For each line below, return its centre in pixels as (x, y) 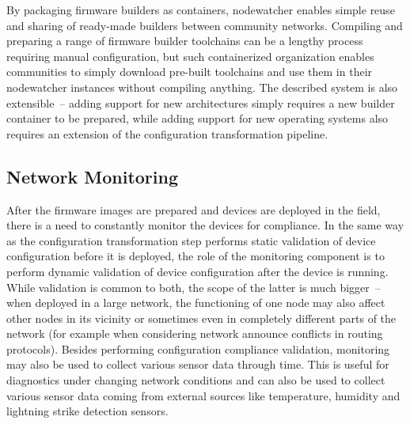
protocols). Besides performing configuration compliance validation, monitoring (198, 348)
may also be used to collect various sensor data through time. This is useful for (198, 364)
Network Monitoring (93, 176)
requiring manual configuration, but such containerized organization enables (190, 56)
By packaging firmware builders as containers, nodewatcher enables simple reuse (201, 9)
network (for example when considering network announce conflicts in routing (195, 333)
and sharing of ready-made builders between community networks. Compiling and (205, 25)
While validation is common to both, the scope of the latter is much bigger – (194, 287)
